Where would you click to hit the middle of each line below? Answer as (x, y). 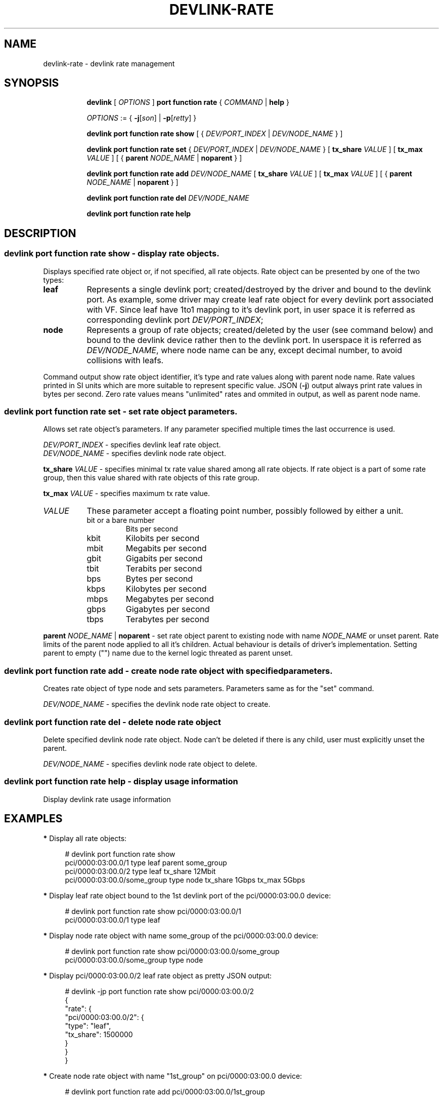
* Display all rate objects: (85, 838)
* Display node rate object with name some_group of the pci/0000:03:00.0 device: (181, 935)
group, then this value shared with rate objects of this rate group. (151, 478)
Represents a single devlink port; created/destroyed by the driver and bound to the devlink (259, 289)
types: (54, 280)
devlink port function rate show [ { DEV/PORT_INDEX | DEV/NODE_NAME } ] (215, 134)
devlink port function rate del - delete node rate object (113, 722)
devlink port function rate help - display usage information (121, 782)
